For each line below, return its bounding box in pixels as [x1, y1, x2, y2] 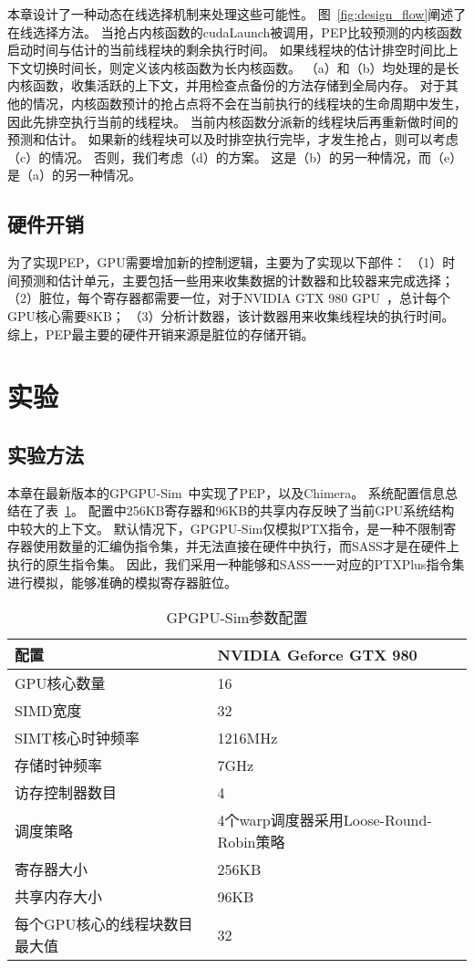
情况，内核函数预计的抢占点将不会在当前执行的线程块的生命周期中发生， [32, 93, 467, 112]
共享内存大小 [15, 886, 103, 908]
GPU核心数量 [15, 672, 106, 694]
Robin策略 [217, 831, 285, 853]
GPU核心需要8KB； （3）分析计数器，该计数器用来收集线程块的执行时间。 [7, 306, 455, 325]
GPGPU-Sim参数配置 [166, 607, 308, 629]
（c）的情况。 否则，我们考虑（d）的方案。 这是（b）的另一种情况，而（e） [7, 147, 463, 166]
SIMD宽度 [15, 700, 82, 722]
